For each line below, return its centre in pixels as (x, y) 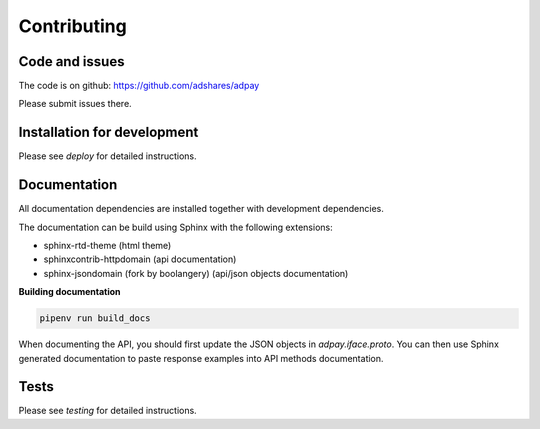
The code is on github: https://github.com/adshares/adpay (139, 86)
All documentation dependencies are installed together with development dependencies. (201, 209)
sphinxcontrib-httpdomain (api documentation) (140, 259)
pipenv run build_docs (95, 318)
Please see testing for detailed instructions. (107, 411)
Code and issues (71, 61)
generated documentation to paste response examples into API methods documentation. (201, 358)
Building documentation (69, 292)
